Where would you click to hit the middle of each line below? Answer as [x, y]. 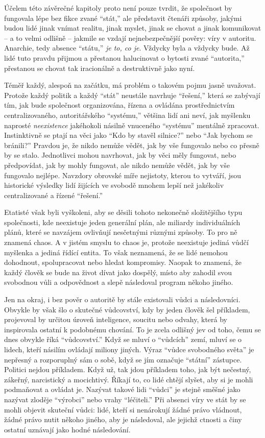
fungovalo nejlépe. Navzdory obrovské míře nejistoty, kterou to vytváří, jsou [123, 175]
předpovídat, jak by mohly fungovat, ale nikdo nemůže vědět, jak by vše [117, 165]
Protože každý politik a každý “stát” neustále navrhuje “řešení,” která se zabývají [132, 95]
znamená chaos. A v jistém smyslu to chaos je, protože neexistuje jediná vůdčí [126, 242]
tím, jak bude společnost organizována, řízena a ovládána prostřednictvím [119, 105]
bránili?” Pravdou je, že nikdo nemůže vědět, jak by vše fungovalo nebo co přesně [132, 145]
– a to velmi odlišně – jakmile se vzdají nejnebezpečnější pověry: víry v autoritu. [130, 38]
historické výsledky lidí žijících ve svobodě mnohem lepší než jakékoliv [114, 185]
